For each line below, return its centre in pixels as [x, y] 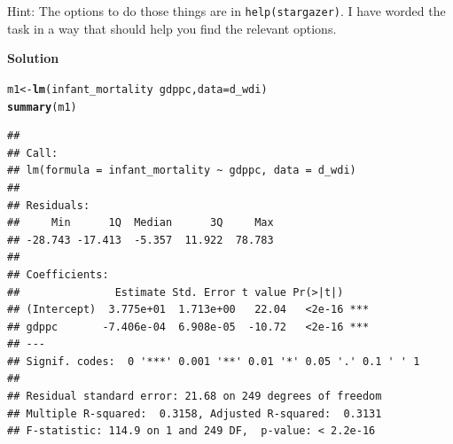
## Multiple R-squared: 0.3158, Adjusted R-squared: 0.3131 [195, 413]
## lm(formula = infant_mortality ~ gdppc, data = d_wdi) [182, 171]
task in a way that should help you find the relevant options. [172, 28]
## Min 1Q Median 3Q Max [141, 223]
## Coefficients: [58, 274]
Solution [33, 58]
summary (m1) [42, 107]
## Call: [33, 153]
